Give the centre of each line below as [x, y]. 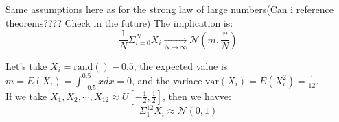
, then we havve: [197, 96]
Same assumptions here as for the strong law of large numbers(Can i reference [169, 9]
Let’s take [26, 65]
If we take [26, 96]
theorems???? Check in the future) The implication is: [119, 22]
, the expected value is [180, 65]
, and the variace [167, 80]
